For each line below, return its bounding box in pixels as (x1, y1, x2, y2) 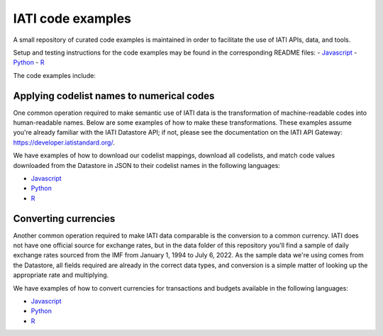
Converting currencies (13, 213, 116, 225)
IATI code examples (13, 11, 131, 26)
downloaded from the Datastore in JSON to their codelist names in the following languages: (13, 161, 280, 169)
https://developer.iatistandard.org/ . (13, 138, 115, 147)
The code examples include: (13, 71, 96, 79)
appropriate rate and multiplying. (13, 271, 109, 279)
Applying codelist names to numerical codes (13, 89, 215, 102)
